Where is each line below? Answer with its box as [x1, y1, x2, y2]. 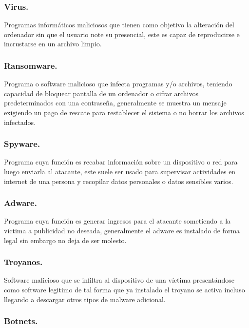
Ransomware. [4, 59, 57, 71]
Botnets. [4, 315, 38, 327]
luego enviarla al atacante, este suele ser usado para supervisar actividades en [4, 166, 236, 176]
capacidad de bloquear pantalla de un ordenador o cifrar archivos [4, 88, 198, 98]
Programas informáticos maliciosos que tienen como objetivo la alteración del [4, 20, 234, 30]
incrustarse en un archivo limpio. [4, 39, 102, 49]
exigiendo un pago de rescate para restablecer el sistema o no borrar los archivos [4, 107, 244, 117]
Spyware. [4, 138, 40, 150]
